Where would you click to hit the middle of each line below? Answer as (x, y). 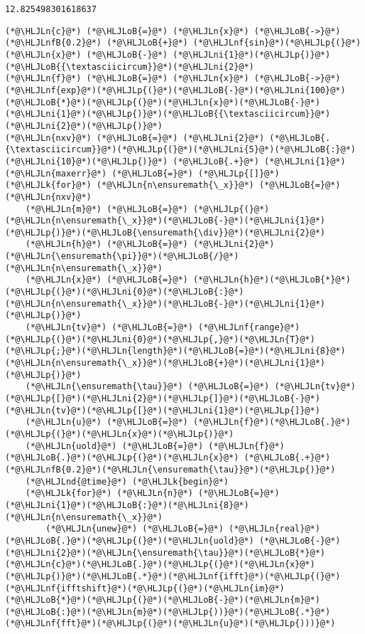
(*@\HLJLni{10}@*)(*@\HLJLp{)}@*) (87, 161)
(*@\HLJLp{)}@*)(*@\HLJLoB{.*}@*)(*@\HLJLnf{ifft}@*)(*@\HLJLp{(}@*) (173, 576)
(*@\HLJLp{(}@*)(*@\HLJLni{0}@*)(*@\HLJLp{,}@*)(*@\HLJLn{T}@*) (160, 339)
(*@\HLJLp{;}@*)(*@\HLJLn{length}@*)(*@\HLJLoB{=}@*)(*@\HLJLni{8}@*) (175, 351)
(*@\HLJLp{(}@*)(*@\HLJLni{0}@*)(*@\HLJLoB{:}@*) (125, 292)
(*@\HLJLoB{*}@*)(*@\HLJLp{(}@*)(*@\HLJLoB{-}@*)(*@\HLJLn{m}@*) (163, 600)
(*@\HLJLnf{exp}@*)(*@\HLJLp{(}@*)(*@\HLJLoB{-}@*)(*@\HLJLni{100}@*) (175, 90)
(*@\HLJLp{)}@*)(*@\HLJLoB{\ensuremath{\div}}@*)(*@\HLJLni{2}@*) (165, 232)
